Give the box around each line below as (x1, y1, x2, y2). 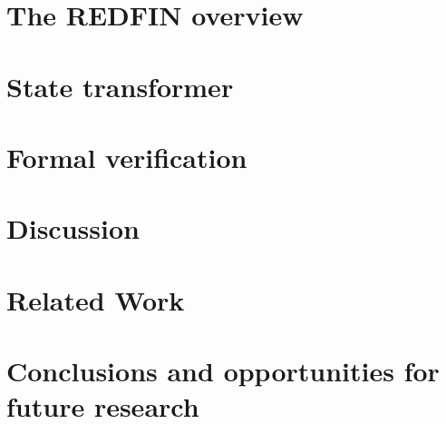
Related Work (6, 281, 185, 318)
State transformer (6, 67, 234, 104)
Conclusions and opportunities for (6, 352, 440, 389)
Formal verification (6, 138, 247, 175)
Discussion (6, 210, 140, 247)
